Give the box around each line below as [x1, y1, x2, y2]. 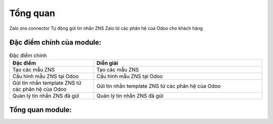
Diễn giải [96, 59, 118, 67]
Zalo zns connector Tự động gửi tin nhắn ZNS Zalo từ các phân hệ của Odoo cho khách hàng [9, 25, 203, 31]
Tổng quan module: [9, 106, 72, 114]
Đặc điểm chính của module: [9, 38, 102, 47]
